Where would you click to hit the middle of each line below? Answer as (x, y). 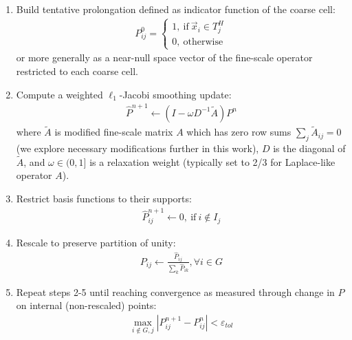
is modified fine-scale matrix (114, 132)
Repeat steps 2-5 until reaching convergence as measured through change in (175, 291)
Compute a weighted (59, 94)
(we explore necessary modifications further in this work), (137, 148)
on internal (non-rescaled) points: (86, 305)
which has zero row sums (239, 132)
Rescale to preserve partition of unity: (96, 242)
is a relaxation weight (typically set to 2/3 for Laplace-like (212, 161)
